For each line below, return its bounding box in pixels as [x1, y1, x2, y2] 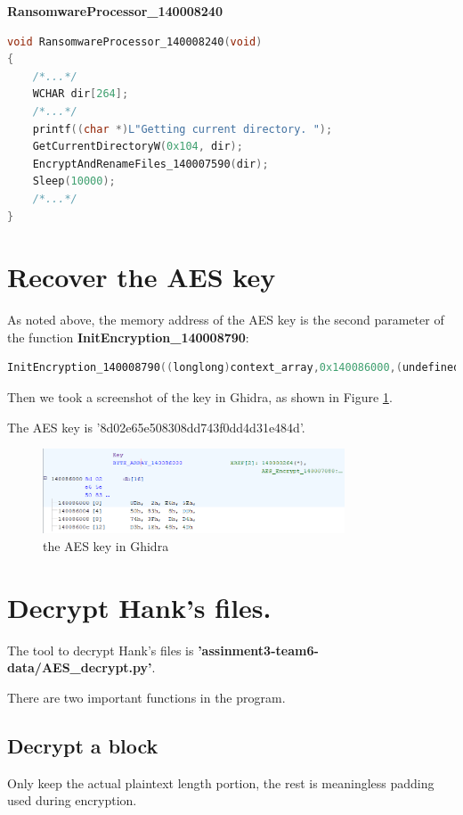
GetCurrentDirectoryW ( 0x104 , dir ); [32, 140, 243, 153]
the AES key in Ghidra [43, 536, 169, 555]
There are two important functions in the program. [7, 687, 286, 706]
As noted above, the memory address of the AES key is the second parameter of [7, 310, 444, 329]
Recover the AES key [7, 259, 276, 295]
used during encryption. [7, 791, 137, 810]
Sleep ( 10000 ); [32, 175, 116, 188]
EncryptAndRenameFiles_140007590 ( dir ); [32, 157, 269, 170]
